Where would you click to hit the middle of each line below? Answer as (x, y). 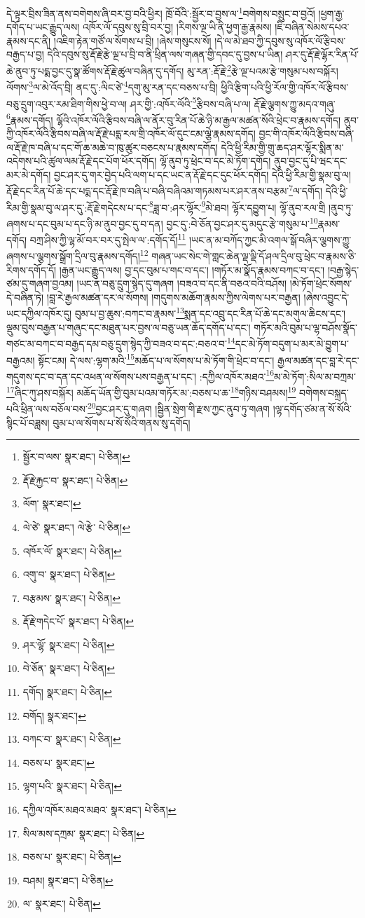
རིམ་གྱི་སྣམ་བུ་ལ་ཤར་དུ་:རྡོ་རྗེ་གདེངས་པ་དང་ (78, 207)
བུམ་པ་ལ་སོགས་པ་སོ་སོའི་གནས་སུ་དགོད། (122, 422)
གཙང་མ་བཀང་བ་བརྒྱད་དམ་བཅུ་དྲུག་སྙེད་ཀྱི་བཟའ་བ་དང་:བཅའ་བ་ (117, 343)
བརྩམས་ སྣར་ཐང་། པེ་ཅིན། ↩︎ (71, 597)
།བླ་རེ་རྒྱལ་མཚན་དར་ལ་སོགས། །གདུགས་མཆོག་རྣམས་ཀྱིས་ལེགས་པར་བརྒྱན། (173, 297)
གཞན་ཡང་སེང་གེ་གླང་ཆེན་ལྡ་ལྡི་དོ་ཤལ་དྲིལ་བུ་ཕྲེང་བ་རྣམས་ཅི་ (254, 256)
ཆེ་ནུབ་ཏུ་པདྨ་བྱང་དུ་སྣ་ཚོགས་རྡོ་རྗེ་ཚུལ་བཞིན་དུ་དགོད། (95, 70)
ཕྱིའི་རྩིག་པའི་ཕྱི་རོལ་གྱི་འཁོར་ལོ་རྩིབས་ (285, 87)
